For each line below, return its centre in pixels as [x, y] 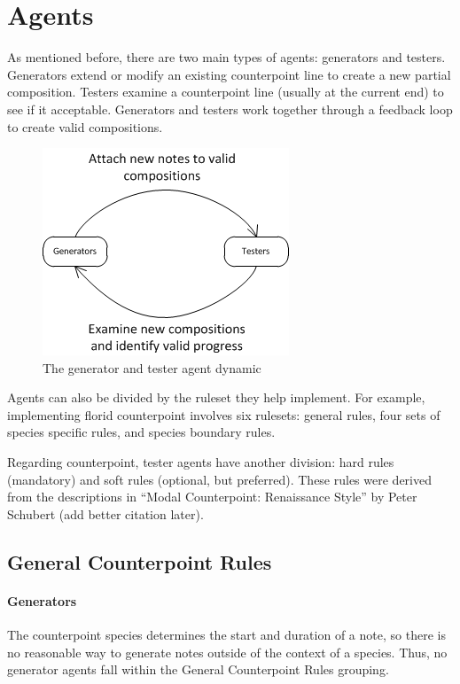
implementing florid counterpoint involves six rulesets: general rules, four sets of [224, 414]
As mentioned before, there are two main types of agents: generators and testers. [226, 57]
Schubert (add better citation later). [105, 513]
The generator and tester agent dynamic [152, 367]
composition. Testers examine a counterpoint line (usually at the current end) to [226, 92]
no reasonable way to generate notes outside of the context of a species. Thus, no [227, 652]
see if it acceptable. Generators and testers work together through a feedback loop [230, 109]
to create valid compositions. [85, 126]
